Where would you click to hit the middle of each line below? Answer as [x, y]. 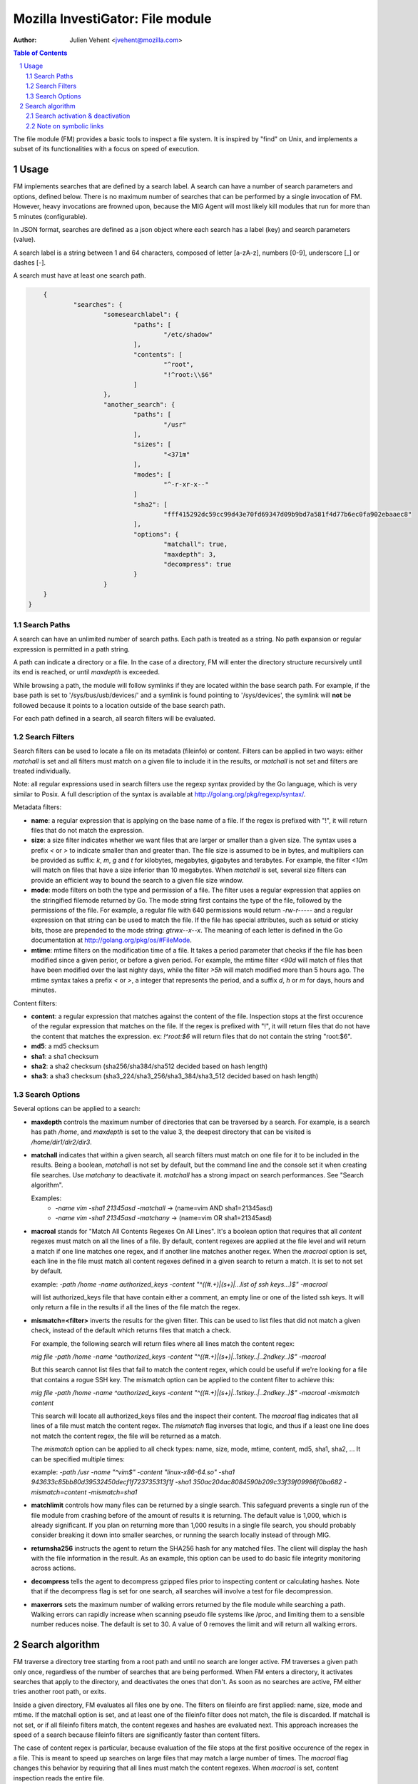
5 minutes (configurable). [50, 216]
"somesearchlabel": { [141, 315]
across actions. [53, 1568]
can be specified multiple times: [78, 1459]
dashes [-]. [30, 263]
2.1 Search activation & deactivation [78, 116]
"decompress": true [198, 564]
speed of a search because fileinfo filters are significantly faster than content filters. [137, 1735]
